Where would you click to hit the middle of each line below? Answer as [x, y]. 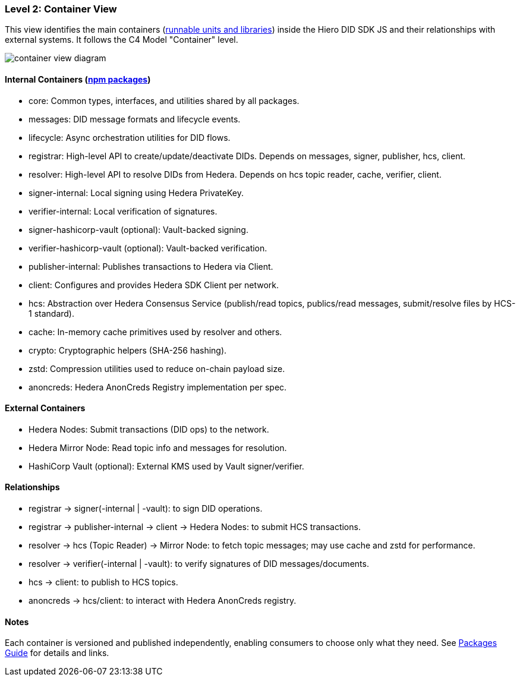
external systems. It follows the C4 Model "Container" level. [122, 40]
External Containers [45, 408]
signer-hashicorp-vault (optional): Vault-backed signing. [138, 229]
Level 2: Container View [61, 9]
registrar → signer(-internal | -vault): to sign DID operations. [146, 509]
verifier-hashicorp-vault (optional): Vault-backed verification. [148, 248]
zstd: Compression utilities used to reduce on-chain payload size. [157, 368]
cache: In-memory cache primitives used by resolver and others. [155, 332]
